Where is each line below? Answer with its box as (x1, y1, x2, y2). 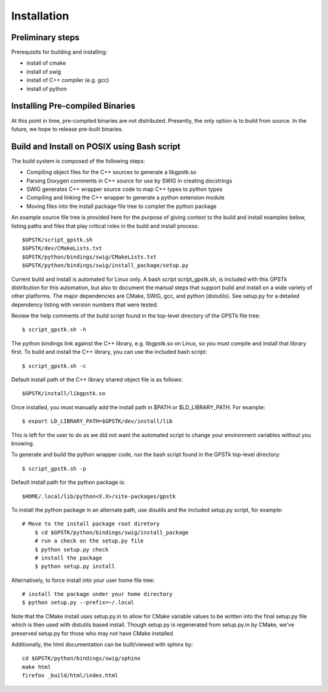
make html (22, 663, 51, 670)
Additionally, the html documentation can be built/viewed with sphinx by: (11, 641, 193, 648)
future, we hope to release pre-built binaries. (11, 125, 124, 133)
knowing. (11, 440, 35, 447)
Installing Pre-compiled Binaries (11, 101, 136, 111)
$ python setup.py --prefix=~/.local (22, 599, 135, 606)
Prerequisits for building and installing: (11, 49, 108, 56)
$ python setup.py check (34, 546, 109, 553)
